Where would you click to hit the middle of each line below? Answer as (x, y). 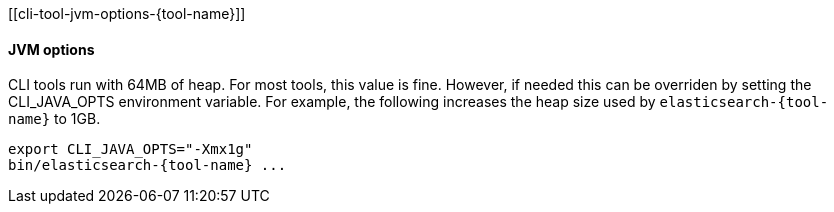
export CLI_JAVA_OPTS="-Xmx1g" (130, 149)
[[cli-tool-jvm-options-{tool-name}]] (127, 13)
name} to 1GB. (54, 119)
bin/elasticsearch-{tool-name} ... (147, 165)
